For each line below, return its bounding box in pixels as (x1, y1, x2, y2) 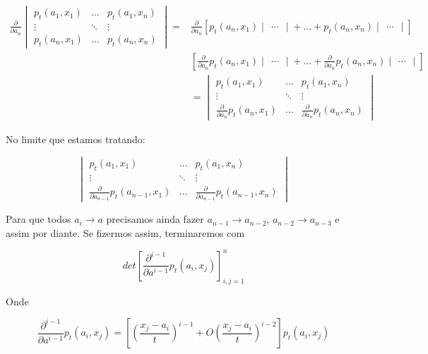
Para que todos (6, 212, 71, 226)
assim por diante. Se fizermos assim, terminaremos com (6, 225, 245, 240)
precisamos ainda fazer (106, 212, 204, 226)
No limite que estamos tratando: (6, 132, 145, 147)
